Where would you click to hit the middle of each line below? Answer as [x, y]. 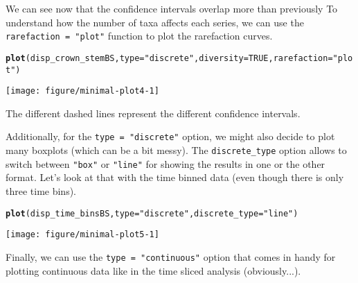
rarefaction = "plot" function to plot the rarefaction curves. [139, 36]
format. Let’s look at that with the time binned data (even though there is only [175, 177]
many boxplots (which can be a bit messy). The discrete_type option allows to [176, 150]
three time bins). [41, 190]
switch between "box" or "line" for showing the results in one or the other [165, 163]
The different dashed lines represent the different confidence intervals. [153, 113]
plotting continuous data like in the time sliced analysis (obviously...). [153, 270]
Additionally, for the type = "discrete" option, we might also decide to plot [170, 136]
